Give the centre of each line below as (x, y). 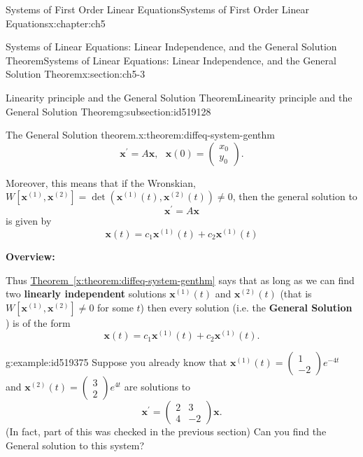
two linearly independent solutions (86, 294)
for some (115, 307)
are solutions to (157, 387)
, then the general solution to (295, 196)
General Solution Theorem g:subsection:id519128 (108, 111)
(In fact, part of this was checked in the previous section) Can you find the (166, 431)
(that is (296, 294)
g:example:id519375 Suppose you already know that (116, 362)
